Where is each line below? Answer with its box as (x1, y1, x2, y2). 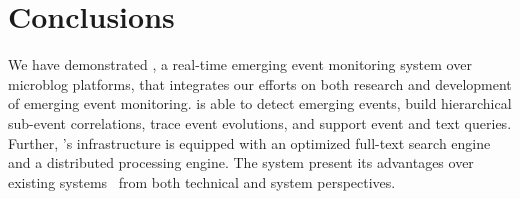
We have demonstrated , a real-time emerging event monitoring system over (8, 54, 472, 75)
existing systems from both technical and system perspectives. (8, 171, 396, 192)
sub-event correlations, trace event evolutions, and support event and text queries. (8, 112, 512, 133)
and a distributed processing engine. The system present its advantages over (8, 152, 474, 173)
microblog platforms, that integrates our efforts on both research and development (8, 73, 512, 94)
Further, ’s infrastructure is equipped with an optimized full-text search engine (8, 132, 491, 153)
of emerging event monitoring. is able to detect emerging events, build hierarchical (8, 93, 512, 114)
